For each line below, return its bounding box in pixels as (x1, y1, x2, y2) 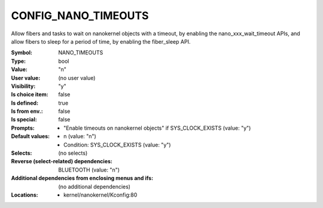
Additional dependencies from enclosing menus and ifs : (11, 175, 154, 182)
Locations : (11, 191, 38, 198)
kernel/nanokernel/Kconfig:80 (63, 191, 138, 198)
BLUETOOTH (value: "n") (58, 166, 120, 173)
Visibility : (11, 82, 36, 90)
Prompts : (11, 124, 35, 131)
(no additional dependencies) (58, 183, 131, 190)
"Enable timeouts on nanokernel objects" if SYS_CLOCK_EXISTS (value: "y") (63, 124, 251, 131)
